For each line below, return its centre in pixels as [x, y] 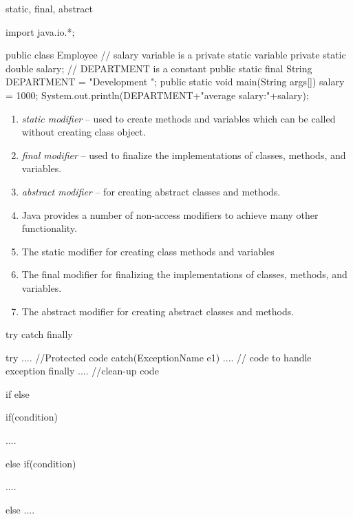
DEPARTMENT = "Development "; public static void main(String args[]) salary [175, 82]
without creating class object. [84, 132]
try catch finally [39, 334]
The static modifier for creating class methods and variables [148, 251]
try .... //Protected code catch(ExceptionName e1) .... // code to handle [159, 357]
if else [18, 393]
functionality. [49, 228]
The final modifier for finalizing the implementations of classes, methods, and [184, 274]
